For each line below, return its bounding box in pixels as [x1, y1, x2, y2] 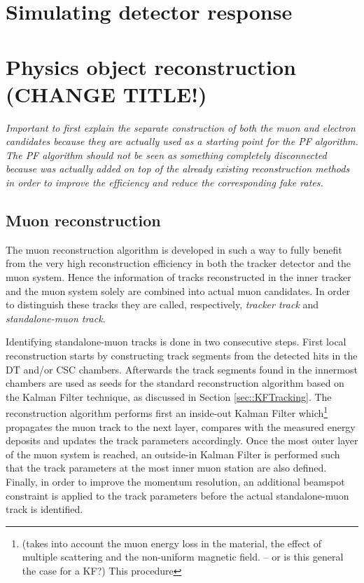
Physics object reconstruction [6, 52, 296, 81]
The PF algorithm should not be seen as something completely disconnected [6, 147, 327, 162]
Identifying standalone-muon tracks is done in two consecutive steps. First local [6, 334, 346, 349]
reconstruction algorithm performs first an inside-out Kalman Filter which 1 [6, 404, 328, 420]
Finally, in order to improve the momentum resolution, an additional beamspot [6, 474, 345, 489]
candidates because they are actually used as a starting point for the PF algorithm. [6, 134, 358, 149]
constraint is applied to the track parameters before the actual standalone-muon [6, 488, 349, 502]
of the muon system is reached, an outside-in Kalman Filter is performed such [6, 446, 340, 461]
